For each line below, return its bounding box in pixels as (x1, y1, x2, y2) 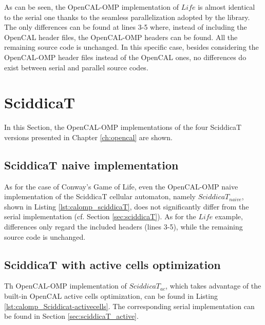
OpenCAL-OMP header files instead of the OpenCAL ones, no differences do (4, 51, 247, 62)
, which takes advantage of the (165, 280, 261, 291)
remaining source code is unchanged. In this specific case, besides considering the (4, 42, 259, 52)
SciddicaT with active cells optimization (4, 256, 221, 272)
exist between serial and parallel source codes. (4, 62, 148, 72)
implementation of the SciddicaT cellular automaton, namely (4, 191, 196, 202)
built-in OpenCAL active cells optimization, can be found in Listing (4, 291, 218, 301)
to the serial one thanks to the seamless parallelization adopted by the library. (4, 11, 250, 22)
